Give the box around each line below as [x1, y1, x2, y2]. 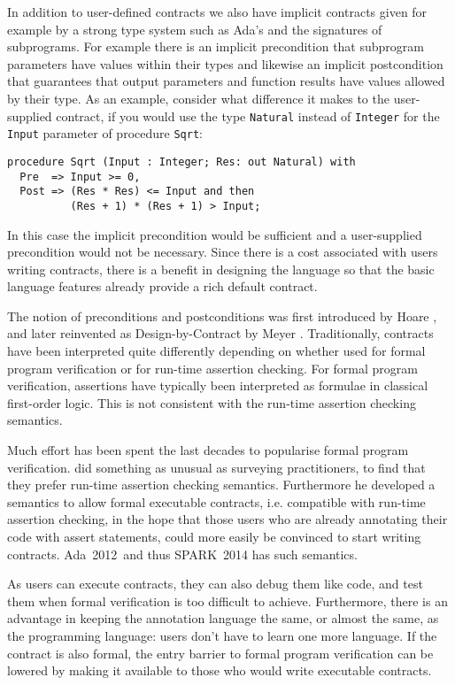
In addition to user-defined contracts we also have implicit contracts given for [7, 3, 428, 20]
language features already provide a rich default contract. [7, 277, 318, 296]
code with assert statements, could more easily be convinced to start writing [7, 527, 421, 545]
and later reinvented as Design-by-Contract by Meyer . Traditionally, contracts [7, 324, 434, 342]
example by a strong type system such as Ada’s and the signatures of [7, 19, 382, 38]
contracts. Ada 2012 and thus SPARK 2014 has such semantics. [7, 544, 358, 563]
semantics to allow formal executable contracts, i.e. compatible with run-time [7, 492, 426, 511]
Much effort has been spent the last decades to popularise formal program [7, 441, 409, 459]
